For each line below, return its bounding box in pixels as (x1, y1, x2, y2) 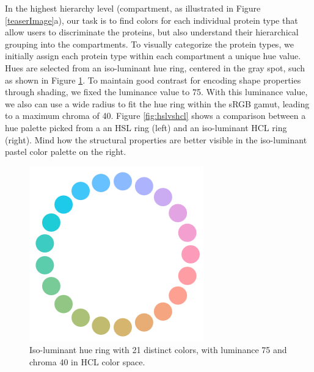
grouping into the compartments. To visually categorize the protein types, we (5, 37, 294, 50)
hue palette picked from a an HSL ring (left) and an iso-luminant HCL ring (5, 121, 287, 134)
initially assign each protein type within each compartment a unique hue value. (5, 49, 301, 62)
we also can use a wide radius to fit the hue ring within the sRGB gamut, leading (5, 97, 310, 110)
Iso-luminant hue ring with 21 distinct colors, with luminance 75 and (29, 343, 287, 356)
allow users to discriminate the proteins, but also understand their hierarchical (5, 26, 299, 38)
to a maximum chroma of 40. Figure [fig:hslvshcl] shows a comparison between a (5, 109, 306, 122)
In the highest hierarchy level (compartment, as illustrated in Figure (5, 2, 261, 14)
